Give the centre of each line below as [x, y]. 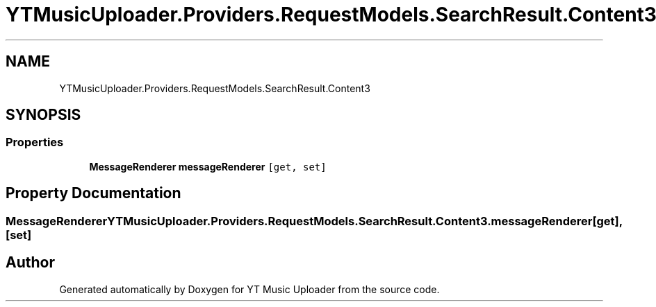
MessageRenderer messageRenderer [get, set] [208, 166]
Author [30, 263]
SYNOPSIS [43, 115]
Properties [35, 142]
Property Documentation [93, 193]
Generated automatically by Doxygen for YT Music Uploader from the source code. [249, 289]
